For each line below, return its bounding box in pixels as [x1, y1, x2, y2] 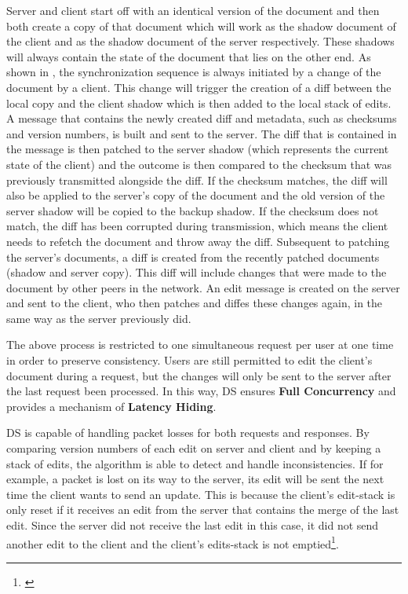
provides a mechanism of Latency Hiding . [6, 398, 217, 414]
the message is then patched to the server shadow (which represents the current [6, 141, 389, 157]
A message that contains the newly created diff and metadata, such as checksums [6, 110, 397, 126]
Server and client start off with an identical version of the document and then [6, 2, 380, 18]
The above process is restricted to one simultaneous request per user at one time [6, 336, 394, 353]
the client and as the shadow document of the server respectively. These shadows [6, 33, 395, 49]
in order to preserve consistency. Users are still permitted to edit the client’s [6, 352, 373, 368]
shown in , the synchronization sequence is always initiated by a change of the [6, 64, 381, 80]
